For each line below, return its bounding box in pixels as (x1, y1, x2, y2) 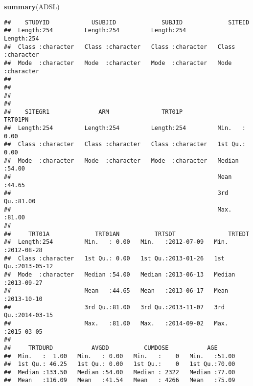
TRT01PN (4, 116, 29, 124)
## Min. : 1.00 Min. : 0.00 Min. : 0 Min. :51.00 (4, 352, 235, 360)
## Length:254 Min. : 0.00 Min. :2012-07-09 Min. (4, 238, 229, 246)
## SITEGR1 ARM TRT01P (4, 108, 183, 115)
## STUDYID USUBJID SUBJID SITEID (4, 19, 250, 26)
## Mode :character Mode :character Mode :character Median (4, 157, 239, 164)
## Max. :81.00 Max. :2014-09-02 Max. (4, 320, 229, 327)
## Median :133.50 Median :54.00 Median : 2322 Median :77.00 (4, 368, 235, 376)
